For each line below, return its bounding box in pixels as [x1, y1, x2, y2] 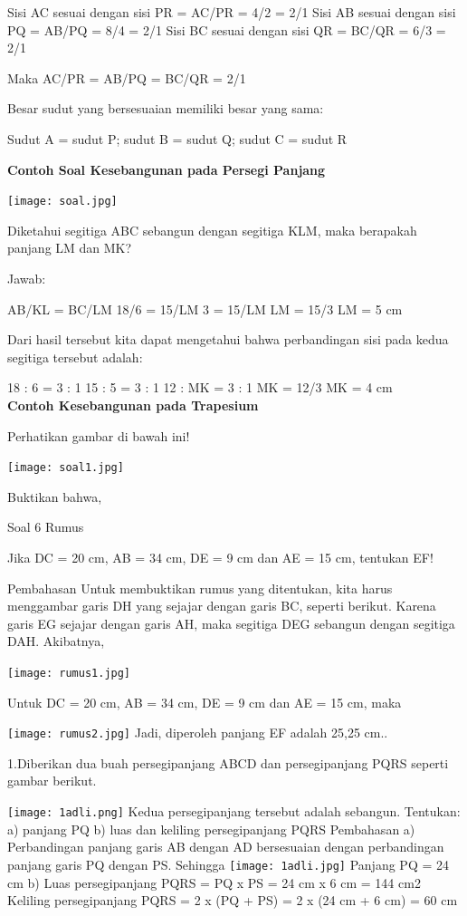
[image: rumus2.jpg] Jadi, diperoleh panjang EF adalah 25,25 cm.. [7, 723, 388, 742]
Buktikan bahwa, [7, 487, 102, 506]
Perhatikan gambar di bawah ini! [7, 426, 190, 445]
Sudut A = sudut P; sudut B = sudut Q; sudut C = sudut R [7, 129, 348, 148]
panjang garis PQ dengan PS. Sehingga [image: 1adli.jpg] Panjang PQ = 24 [7, 854, 449, 873]
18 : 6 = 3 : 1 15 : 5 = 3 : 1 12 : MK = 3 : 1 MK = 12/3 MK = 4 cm [7, 378, 393, 397]
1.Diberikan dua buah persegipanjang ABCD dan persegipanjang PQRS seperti [7, 753, 449, 772]
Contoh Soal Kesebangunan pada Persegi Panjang [7, 159, 326, 178]
